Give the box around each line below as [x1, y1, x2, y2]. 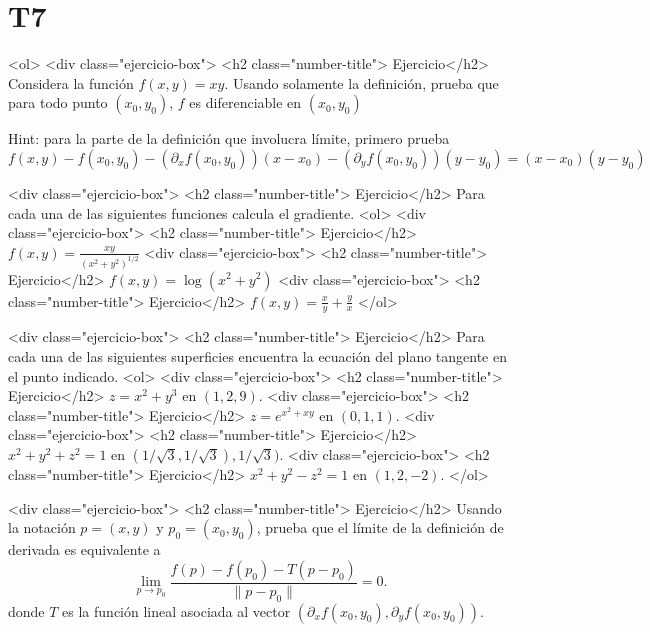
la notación [8, 517, 76, 538]
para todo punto [8, 92, 108, 113]
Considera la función [8, 72, 134, 93]
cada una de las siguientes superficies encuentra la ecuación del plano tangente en [8, 345, 507, 366]
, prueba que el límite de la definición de [256, 517, 504, 538]
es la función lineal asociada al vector [62, 600, 291, 621]
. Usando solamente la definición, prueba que [224, 72, 499, 93]
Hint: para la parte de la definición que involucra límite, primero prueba [8, 128, 450, 149]
